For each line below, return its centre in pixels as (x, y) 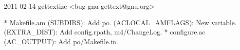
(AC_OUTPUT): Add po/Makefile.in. (61, 41)
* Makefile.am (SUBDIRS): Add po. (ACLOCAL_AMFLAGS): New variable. (120, 22)
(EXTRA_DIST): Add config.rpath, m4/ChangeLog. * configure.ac (105, 32)
